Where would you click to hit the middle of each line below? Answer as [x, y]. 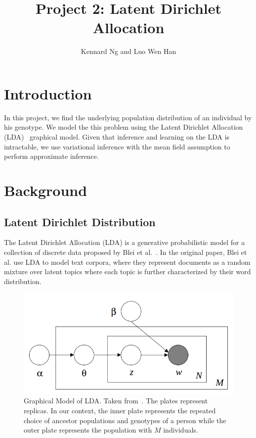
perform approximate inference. [51, 156]
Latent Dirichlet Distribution [80, 221]
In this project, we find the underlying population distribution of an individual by [128, 117]
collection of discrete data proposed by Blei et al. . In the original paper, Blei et [126, 252]
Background [46, 190]
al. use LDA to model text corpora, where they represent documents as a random [127, 262]
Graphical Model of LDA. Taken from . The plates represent [116, 401]
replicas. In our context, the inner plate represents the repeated [120, 410]
